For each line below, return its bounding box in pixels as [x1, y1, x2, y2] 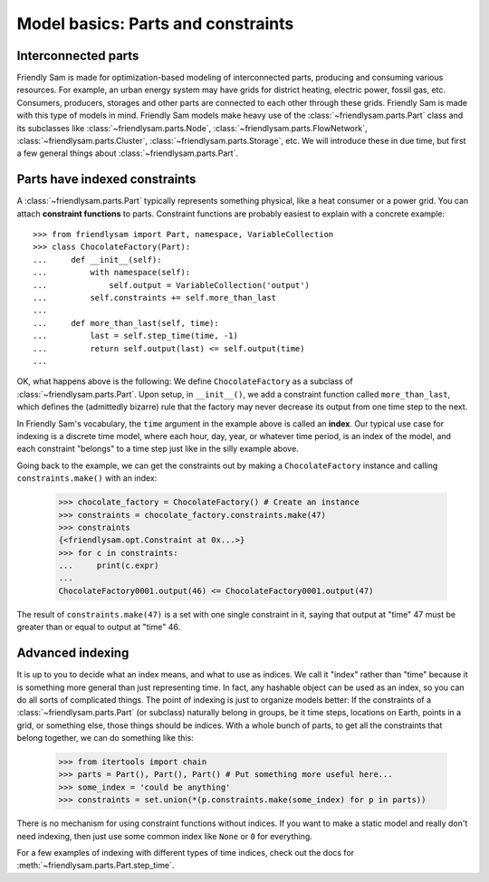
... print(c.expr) [58, 561, 159, 570]
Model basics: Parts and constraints [16, 14, 294, 34]
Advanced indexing [16, 646, 129, 661]
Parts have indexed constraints [16, 172, 197, 187]
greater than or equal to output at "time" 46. [16, 621, 181, 633]
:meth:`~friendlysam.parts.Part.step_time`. [16, 860, 175, 871]
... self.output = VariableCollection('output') [33, 280, 310, 290]
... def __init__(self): [33, 254, 162, 264]
